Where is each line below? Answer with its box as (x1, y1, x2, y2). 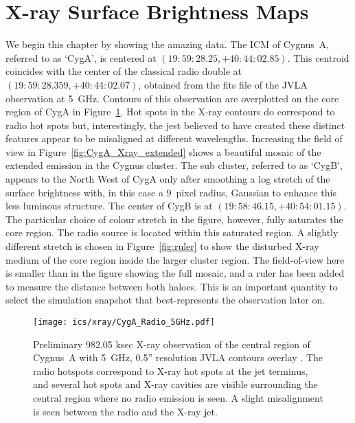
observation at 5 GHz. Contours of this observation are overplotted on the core (5, 91, 339, 105)
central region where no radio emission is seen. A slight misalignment (33, 391, 323, 405)
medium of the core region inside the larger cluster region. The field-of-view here (5, 252, 345, 266)
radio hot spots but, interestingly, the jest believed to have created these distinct (5, 117, 345, 132)
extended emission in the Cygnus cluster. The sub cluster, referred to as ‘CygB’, (5, 158, 343, 172)
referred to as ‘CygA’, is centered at (5, 50, 157, 65)
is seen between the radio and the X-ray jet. (33, 404, 218, 418)
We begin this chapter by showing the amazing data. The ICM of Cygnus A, (5, 37, 330, 52)
